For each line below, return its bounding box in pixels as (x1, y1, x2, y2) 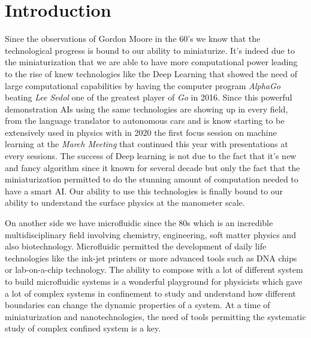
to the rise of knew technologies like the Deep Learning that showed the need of (5, 67, 297, 80)
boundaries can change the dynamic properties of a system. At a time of (5, 299, 270, 311)
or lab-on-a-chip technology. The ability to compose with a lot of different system (5, 263, 303, 276)
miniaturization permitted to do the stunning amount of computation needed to (5, 173, 298, 185)
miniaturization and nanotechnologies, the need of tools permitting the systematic (5, 310, 306, 322)
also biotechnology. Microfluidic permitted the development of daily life (5, 240, 267, 252)
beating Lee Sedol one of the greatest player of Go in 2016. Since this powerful (5, 91, 292, 103)
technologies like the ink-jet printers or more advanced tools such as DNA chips (5, 251, 297, 264)
